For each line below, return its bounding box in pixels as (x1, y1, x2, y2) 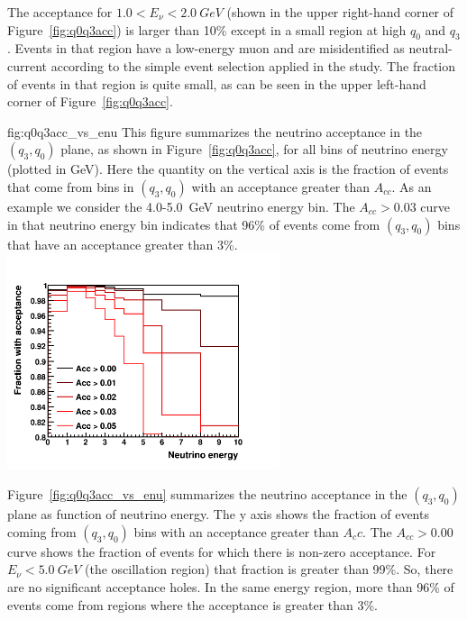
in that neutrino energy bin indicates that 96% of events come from (7, 214, 380, 233)
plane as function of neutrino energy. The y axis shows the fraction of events (7, 505, 429, 524)
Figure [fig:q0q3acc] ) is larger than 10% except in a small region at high (7, 20, 407, 39)
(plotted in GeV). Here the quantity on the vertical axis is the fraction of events (7, 160, 449, 178)
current (7, 56, 48, 75)
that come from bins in (7, 177, 134, 196)
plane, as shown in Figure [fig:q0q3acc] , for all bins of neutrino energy (60, 140, 448, 159)
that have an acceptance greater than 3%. (7, 234, 238, 253)
